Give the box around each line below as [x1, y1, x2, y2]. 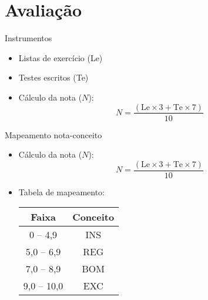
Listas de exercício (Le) [18, 51, 103, 64]
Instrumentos [5, 32, 52, 44]
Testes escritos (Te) [18, 71, 89, 84]
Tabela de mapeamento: [18, 185, 105, 198]
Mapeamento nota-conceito [5, 128, 102, 141]
